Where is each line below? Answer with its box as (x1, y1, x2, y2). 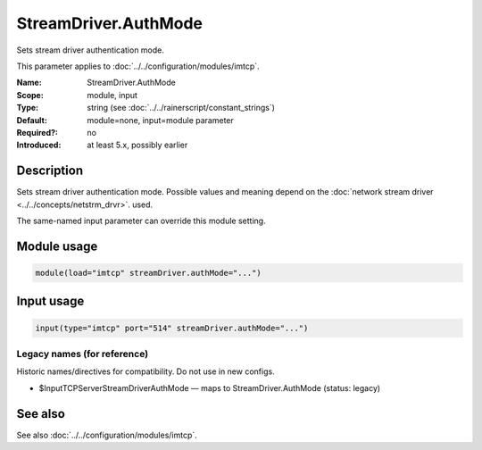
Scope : (16, 89, 44, 100)
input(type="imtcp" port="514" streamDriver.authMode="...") (35, 322, 309, 333)
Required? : (16, 127, 58, 137)
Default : (16, 114, 48, 125)
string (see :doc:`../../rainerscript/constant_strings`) (87, 103, 276, 113)
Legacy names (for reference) (16, 347, 149, 360)
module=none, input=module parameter (87, 114, 234, 125)
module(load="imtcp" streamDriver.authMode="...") (35, 268, 262, 278)
